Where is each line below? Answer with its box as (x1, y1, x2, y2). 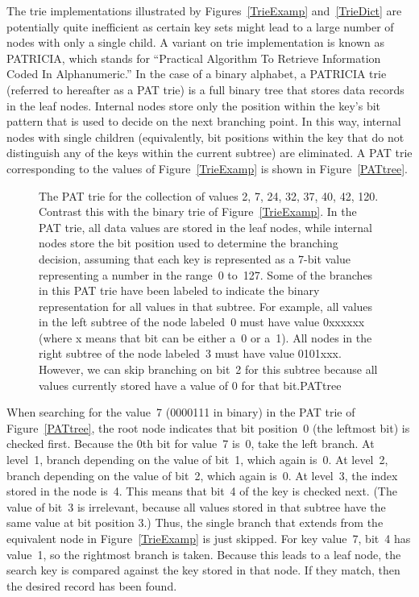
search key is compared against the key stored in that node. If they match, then (6, 562, 400, 578)
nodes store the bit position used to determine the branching (39, 234, 338, 251)
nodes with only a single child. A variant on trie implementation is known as (6, 34, 384, 51)
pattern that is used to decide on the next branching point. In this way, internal (6, 113, 401, 130)
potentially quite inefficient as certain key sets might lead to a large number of (6, 18, 394, 35)
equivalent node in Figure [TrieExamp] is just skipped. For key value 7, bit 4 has (6, 530, 411, 546)
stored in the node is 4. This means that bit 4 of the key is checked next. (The (6, 483, 397, 500)
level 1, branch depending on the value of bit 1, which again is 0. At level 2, (6, 451, 388, 468)
